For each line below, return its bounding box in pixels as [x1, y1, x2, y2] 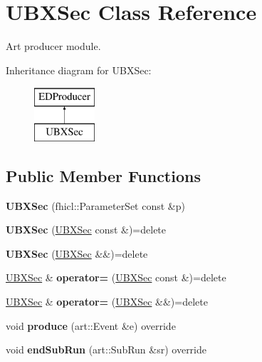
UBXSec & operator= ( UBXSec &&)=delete [6, 294, 208, 309]
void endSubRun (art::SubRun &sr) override [6, 342, 206, 357]
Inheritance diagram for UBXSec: [6, 62, 152, 77]
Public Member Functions [6, 164, 201, 186]
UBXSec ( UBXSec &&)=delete [6, 246, 148, 261]
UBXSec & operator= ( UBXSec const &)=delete [6, 270, 226, 285]
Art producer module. [6, 39, 101, 54]
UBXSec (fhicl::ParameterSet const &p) [6, 198, 185, 213]
